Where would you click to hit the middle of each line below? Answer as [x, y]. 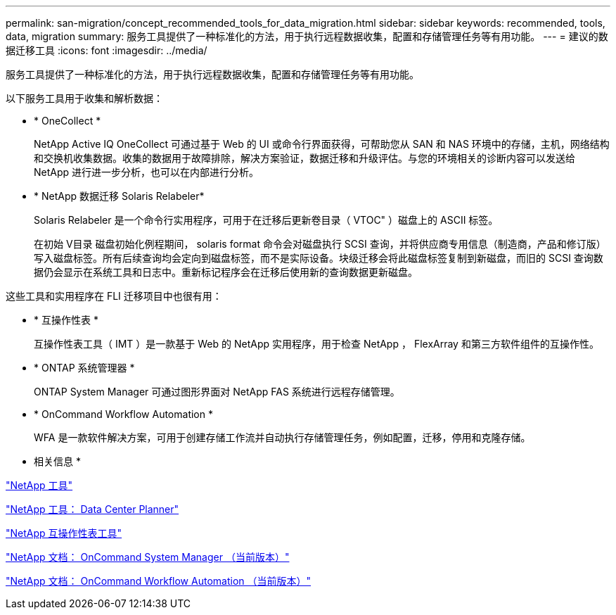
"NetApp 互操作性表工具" [64, 533]
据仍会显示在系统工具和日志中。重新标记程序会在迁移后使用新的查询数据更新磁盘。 [226, 272]
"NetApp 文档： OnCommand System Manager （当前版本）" [148, 557]
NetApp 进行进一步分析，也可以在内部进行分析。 [147, 172]
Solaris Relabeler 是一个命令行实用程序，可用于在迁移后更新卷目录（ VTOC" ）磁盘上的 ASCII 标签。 [266, 220]
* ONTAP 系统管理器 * [84, 368]
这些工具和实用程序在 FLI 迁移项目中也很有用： [114, 296]
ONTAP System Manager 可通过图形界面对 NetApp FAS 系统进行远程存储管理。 [217, 392]
